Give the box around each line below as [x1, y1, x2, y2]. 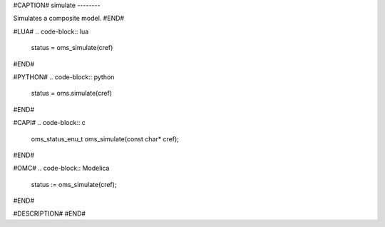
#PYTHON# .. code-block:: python [13, 72, 115, 81]
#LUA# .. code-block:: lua [13, 27, 89, 36]
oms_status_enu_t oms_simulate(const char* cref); [31, 134, 180, 143]
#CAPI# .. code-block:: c [13, 118, 86, 127]
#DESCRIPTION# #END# [13, 209, 86, 218]
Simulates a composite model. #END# [13, 14, 125, 23]
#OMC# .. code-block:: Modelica [13, 164, 110, 173]
